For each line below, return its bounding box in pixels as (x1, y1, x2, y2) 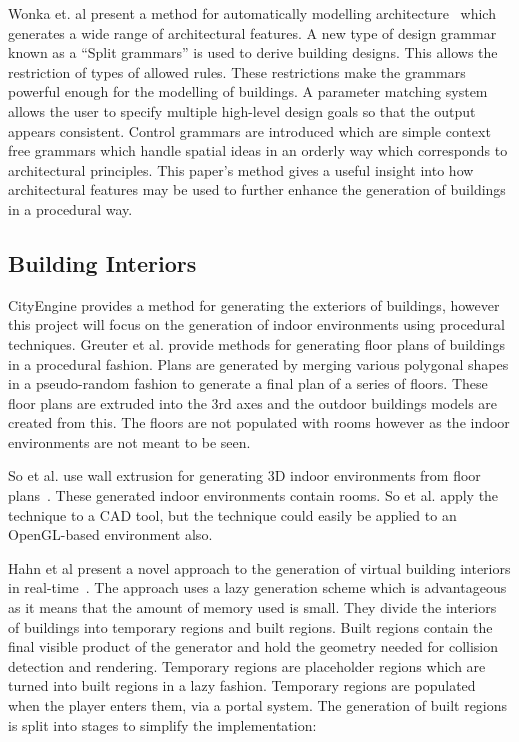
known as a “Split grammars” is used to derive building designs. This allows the (8, 42, 498, 63)
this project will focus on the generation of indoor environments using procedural (8, 314, 505, 335)
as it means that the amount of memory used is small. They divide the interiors (8, 597, 497, 618)
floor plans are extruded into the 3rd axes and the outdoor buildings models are (8, 392, 498, 413)
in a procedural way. (8, 198, 133, 219)
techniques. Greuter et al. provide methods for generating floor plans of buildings (8, 333, 505, 354)
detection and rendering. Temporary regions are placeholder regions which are (8, 655, 486, 676)
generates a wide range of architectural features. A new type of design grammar (8, 22, 497, 43)
